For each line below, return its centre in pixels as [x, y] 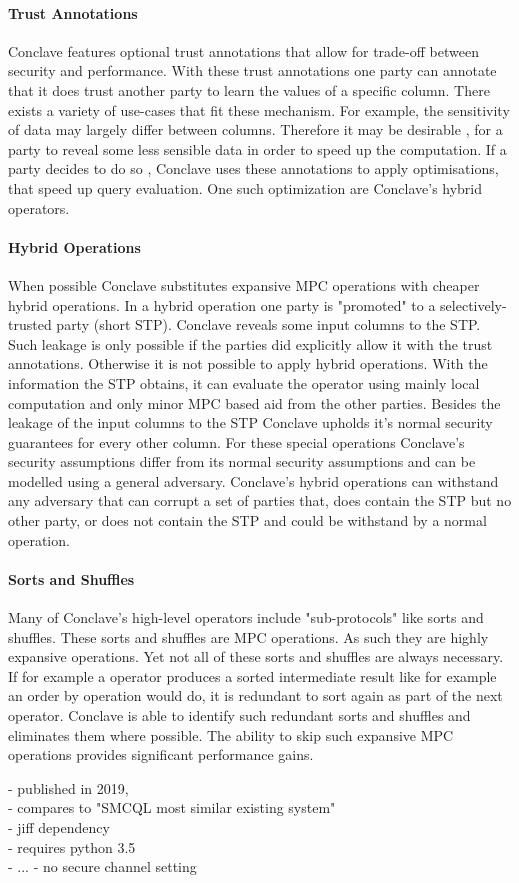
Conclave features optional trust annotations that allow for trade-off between [243, 50]
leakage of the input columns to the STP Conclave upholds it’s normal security [250, 422]
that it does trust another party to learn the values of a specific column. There [249, 89]
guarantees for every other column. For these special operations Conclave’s [236, 441]
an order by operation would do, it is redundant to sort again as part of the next [255, 695]
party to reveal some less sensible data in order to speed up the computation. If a [257, 148]
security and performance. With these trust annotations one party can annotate [252, 70]
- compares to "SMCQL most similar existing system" [172, 807]
